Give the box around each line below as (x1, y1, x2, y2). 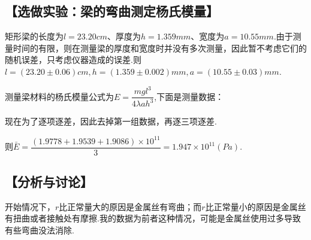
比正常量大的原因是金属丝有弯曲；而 (59, 200, 202, 212)
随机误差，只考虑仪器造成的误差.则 (5, 53, 141, 66)
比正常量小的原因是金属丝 (205, 200, 306, 212)
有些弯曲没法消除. (5, 224, 74, 236)
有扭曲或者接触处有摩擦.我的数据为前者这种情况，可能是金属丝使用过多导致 (5, 212, 301, 224)
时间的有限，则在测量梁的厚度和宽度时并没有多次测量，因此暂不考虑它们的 (13, 41, 307, 54)
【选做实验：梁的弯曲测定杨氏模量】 (5, 2, 219, 20)
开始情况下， (5, 200, 55, 212)
